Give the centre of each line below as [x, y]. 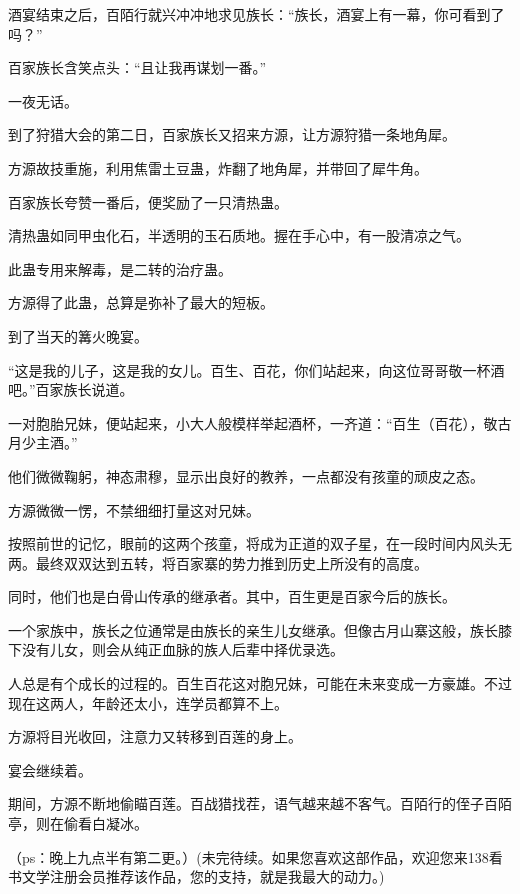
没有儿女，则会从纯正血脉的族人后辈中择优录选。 [182, 649]
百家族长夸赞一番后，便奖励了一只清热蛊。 [148, 201]
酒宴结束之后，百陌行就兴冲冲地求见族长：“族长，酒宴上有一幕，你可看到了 [256, 14]
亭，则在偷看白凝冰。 [78, 823]
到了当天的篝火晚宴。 [78, 335]
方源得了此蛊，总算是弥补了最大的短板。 [141, 302]
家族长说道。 [91, 389]
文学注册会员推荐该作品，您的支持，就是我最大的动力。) [203, 876]
